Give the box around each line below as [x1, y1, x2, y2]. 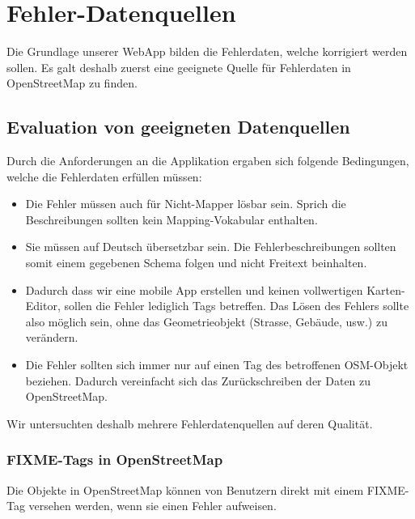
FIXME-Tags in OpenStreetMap [6, 449, 223, 470]
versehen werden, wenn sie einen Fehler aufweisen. [28, 497, 277, 514]
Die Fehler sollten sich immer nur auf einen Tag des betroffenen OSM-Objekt [25, 356, 409, 373]
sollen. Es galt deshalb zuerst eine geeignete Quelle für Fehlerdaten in [6, 58, 351, 75]
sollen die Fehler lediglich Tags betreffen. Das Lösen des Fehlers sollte [64, 297, 409, 314]
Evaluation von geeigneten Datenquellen [6, 114, 350, 139]
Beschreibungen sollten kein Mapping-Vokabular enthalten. [25, 211, 318, 228]
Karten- [366, 281, 405, 298]
